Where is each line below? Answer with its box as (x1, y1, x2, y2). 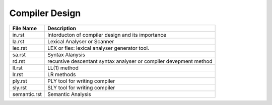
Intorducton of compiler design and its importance (47, 31, 166, 38)
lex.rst (12, 44, 27, 51)
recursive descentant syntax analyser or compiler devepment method (47, 58, 213, 65)
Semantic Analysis (47, 90, 91, 97)
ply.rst (12, 77, 28, 84)
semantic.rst (12, 90, 42, 97)
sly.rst (12, 84, 27, 91)
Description (47, 25, 77, 32)
